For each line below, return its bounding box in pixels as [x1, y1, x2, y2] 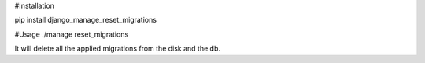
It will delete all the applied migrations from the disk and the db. [14, 44, 220, 54]
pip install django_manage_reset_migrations [14, 16, 157, 25]
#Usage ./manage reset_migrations [14, 30, 129, 39]
